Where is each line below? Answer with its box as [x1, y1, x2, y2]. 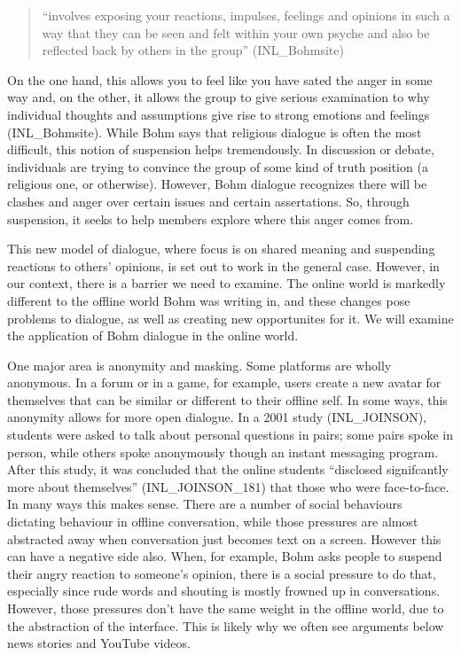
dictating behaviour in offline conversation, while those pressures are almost [7, 512, 418, 531]
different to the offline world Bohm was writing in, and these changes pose [7, 291, 410, 309]
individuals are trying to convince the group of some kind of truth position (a [7, 157, 428, 175]
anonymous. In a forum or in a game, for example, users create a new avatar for [7, 373, 441, 392]
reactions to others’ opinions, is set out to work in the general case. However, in [7, 256, 440, 275]
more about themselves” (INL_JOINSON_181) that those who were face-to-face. [7, 477, 449, 495]
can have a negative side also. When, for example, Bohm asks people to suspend [7, 547, 442, 565]
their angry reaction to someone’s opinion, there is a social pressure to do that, [7, 564, 436, 582]
